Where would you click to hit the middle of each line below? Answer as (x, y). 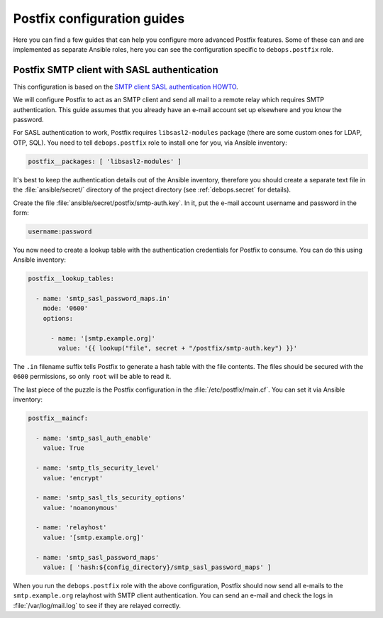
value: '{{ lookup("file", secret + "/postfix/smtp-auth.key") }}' (178, 348)
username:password (60, 231)
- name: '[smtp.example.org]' (103, 338)
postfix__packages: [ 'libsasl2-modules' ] (105, 161)
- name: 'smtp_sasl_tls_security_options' (111, 498)
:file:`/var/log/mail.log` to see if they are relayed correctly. (97, 605)
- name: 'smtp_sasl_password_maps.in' (103, 299)
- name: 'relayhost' (71, 528)
